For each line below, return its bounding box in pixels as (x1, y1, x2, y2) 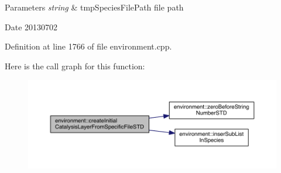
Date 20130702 (5, 20, 58, 33)
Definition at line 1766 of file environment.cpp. (5, 40, 172, 52)
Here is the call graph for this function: (5, 59, 145, 72)
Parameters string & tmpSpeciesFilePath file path (5, 1, 184, 13)
